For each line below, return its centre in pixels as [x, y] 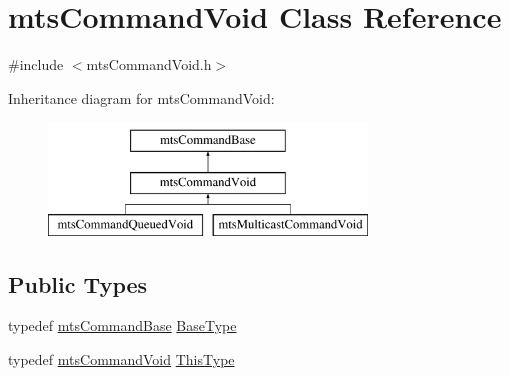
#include [36, 64]
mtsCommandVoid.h [149, 64]
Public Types [78, 283]
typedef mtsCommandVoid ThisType [121, 359]
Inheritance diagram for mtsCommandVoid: [141, 97]
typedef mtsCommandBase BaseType [122, 325]
